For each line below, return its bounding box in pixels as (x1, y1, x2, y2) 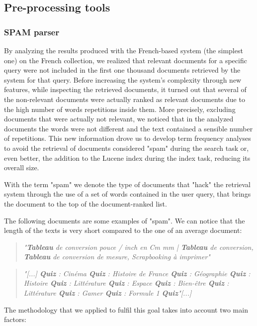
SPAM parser (4, 25, 60, 38)
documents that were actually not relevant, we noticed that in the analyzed (4, 113, 234, 124)
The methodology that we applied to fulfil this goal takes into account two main (4, 304, 248, 315)
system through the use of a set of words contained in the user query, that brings (4, 189, 251, 199)
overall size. (4, 162, 39, 173)
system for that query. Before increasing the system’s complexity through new (4, 74, 242, 85)
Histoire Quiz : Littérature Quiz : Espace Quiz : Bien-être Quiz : (23, 278, 229, 288)
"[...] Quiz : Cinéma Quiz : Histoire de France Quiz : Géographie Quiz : (23, 268, 251, 278)
